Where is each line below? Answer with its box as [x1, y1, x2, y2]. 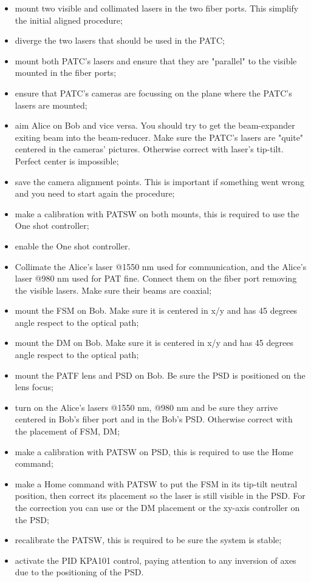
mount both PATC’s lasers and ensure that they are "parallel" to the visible [15, 54, 297, 67]
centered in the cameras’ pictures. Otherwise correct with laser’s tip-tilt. [15, 143, 284, 155]
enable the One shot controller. [15, 239, 131, 252]
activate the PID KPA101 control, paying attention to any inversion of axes [15, 553, 296, 566]
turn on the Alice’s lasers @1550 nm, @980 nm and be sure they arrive [15, 401, 278, 413]
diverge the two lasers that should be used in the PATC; [15, 34, 225, 47]
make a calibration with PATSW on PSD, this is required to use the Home [15, 445, 293, 458]
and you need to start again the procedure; [15, 187, 175, 200]
